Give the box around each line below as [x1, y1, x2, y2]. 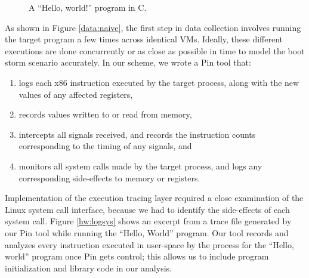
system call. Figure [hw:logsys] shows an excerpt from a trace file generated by [5, 215, 292, 227]
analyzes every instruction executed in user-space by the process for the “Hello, [5, 238, 294, 251]
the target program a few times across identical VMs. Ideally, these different [5, 33, 283, 45]
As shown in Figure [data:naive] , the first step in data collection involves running [5, 21, 301, 33]
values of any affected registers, [18, 88, 133, 100]
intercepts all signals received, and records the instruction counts [18, 128, 256, 140]
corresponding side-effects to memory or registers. [18, 171, 200, 184]
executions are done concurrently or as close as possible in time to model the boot [5, 44, 305, 57]
